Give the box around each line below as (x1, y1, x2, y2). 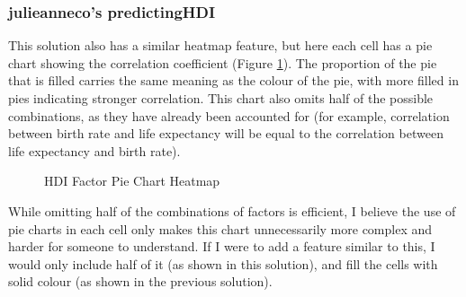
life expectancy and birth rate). (8, 141, 181, 160)
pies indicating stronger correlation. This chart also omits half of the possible (8, 89, 434, 107)
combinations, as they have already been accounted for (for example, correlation (8, 106, 450, 125)
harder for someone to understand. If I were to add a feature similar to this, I (8, 237, 435, 256)
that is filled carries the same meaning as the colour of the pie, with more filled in (8, 71, 459, 90)
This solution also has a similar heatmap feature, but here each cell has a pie (8, 36, 433, 55)
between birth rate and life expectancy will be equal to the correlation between (8, 124, 444, 143)
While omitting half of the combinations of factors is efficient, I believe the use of (8, 201, 456, 220)
